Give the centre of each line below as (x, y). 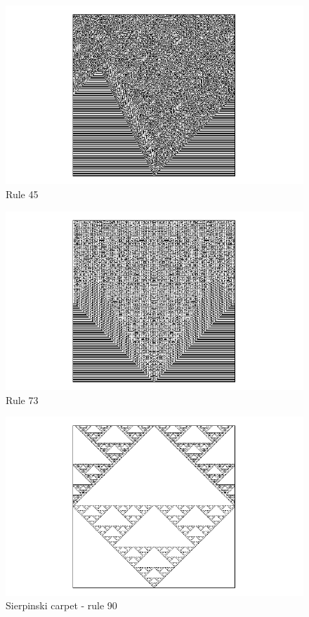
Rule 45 (22, 194)
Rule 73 (22, 400)
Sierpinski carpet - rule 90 (61, 605)
